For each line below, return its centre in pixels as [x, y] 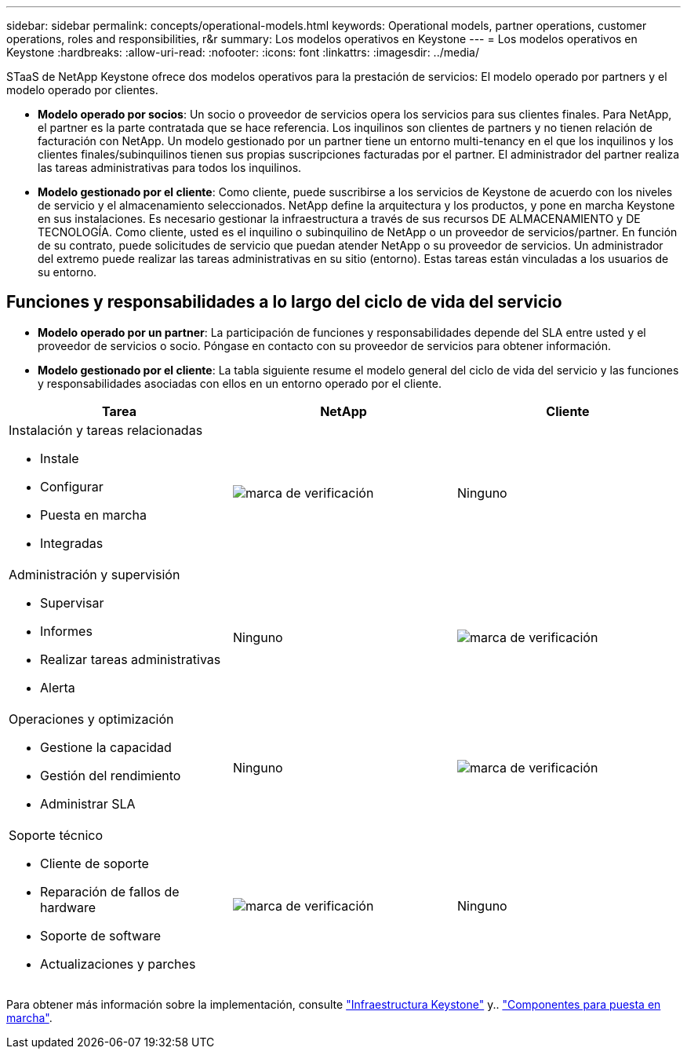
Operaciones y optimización [91, 719]
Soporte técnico [56, 835]
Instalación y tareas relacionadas [106, 430]
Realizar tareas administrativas [131, 659]
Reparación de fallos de [110, 891]
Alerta [58, 687]
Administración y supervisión [95, 574]
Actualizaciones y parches [118, 964]
